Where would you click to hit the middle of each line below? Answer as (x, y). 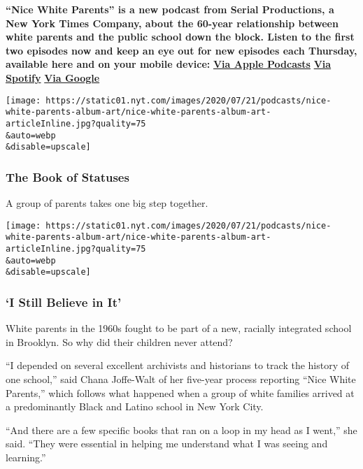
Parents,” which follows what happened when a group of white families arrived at (180, 392)
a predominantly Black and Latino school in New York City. (135, 406)
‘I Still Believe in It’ (64, 302)
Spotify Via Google (53, 77)
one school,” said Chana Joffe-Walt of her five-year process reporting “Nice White (181, 378)
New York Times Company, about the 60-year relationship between (172, 23)
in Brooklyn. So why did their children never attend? (119, 341)
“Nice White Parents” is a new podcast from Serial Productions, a (170, 9)
